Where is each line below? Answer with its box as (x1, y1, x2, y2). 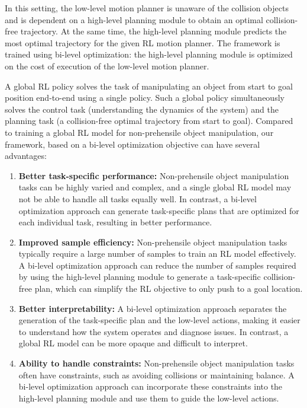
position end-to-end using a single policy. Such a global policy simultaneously (5, 91, 285, 104)
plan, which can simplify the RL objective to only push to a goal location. (34, 282, 303, 295)
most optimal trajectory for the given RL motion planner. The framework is (5, 36, 280, 49)
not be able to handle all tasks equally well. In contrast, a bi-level (18, 192, 257, 205)
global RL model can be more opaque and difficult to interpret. (18, 337, 248, 349)
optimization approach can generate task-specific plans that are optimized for (18, 204, 299, 216)
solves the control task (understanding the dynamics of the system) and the (5, 103, 279, 115)
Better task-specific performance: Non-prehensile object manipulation (18, 169, 289, 181)
